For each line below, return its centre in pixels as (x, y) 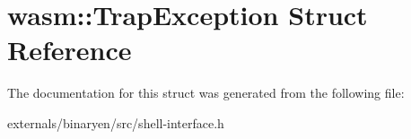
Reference (70, 50)
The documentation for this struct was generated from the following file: (206, 93)
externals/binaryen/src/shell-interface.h (116, 122)
